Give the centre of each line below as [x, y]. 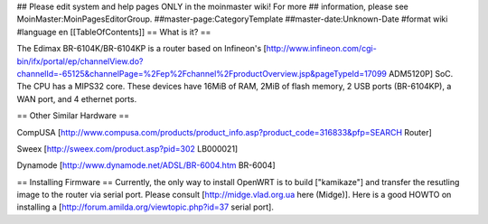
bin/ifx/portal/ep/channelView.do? [80, 61]
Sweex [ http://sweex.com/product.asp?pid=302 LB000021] [127, 148]
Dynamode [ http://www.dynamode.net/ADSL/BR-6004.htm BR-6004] [146, 165]
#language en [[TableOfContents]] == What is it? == [114, 32]
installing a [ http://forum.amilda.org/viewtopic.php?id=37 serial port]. [145, 207]
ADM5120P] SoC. [421, 73]
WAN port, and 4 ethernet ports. [77, 98]
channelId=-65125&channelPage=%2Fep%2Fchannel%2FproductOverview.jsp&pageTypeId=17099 [202, 73]
